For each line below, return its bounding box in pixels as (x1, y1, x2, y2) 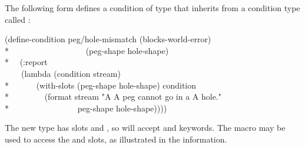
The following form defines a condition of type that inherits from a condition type (5, 2, 300, 13)
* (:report (5, 56, 48, 68)
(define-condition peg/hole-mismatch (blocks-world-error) (5, 33, 211, 45)
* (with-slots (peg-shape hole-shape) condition (5, 79, 197, 91)
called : (5, 13, 31, 25)
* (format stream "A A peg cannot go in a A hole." (5, 90, 221, 103)
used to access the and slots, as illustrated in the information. (5, 133, 227, 145)
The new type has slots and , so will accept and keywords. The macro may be (5, 121, 286, 134)
